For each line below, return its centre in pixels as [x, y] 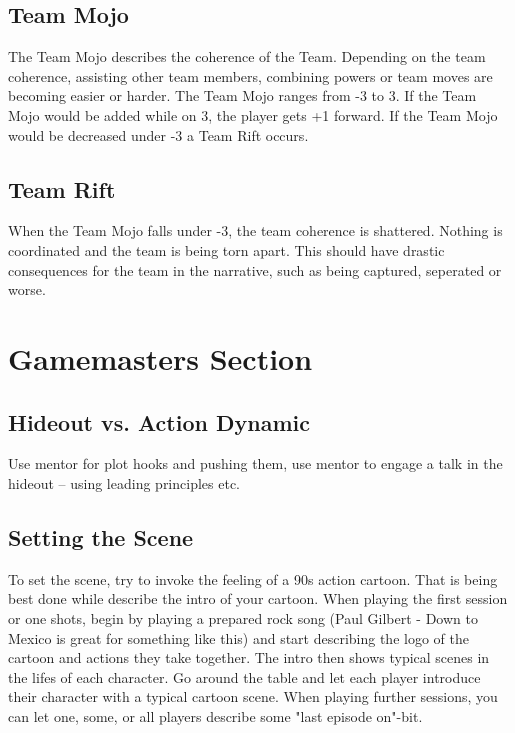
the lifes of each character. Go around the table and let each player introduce [244, 676]
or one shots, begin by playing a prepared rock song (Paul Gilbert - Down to [243, 617]
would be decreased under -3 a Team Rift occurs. [158, 134]
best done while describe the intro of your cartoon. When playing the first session [258, 598]
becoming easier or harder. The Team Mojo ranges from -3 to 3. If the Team [242, 95]
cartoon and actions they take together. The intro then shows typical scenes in [249, 657]
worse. [27, 289]
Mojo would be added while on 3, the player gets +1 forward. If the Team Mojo [253, 114]
